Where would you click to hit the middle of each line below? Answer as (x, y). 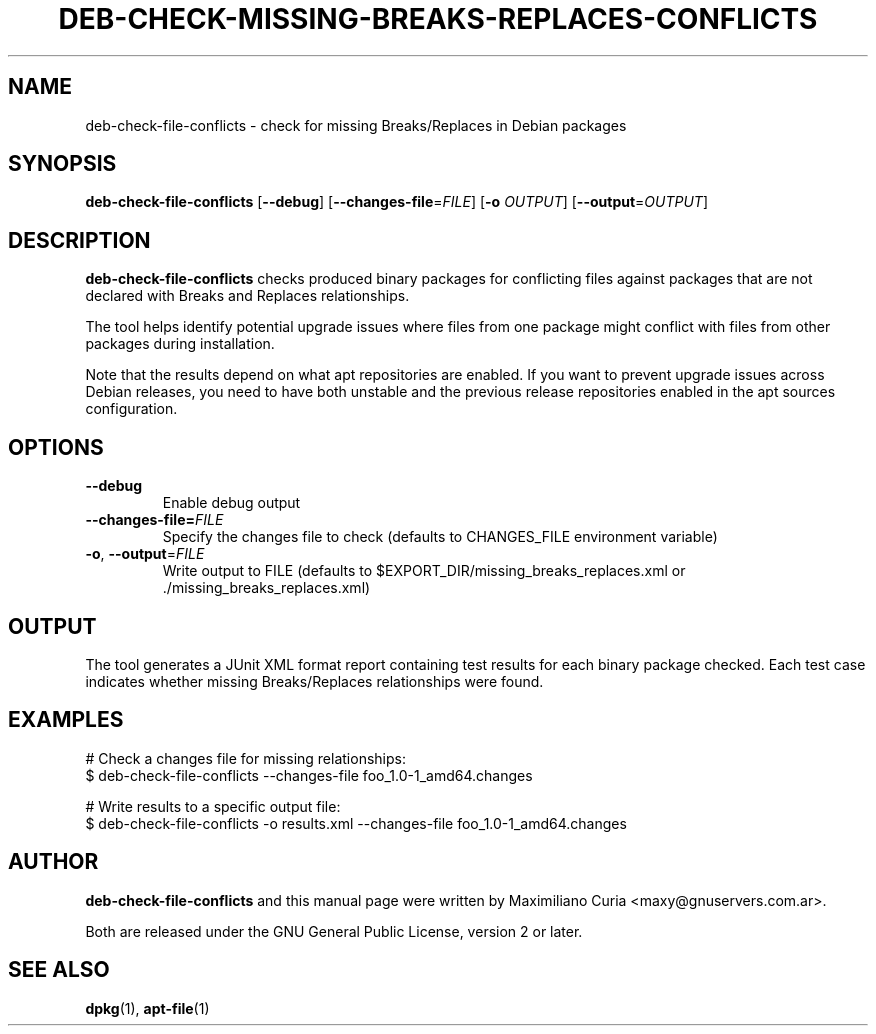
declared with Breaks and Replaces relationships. (247, 296)
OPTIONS (56, 447)
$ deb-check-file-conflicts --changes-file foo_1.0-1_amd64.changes (309, 775)
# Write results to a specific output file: (213, 806)
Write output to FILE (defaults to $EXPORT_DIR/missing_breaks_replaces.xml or (424, 571)
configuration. (131, 409)
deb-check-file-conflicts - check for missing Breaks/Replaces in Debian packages (356, 125)
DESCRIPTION (79, 240)
